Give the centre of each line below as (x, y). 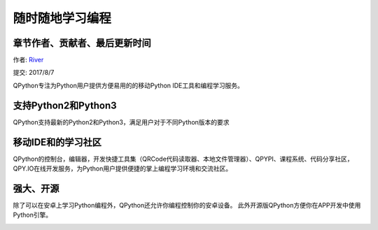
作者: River (28, 60)
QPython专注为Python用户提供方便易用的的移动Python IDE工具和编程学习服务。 (128, 85)
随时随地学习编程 (62, 18)
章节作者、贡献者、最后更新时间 (82, 43)
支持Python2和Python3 (65, 105)
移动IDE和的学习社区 (57, 142)
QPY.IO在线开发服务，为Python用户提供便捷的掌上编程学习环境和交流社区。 (122, 168)
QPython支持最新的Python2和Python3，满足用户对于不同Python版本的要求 (121, 122)
